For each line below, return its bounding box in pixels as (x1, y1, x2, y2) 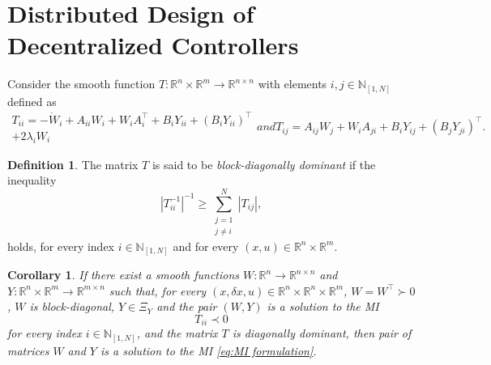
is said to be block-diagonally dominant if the (152, 155, 376, 172)
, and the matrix (136, 325, 218, 342)
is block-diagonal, (29, 298, 115, 315)
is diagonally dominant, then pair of (232, 325, 412, 342)
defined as (7, 92, 57, 109)
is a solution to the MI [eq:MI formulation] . (100, 342, 317, 359)
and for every (173, 237, 239, 254)
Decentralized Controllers (7, 28, 299, 62)
